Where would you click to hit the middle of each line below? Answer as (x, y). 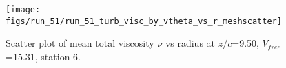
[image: (23, 10)
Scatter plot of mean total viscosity (80, 43)
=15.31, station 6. (43, 56)
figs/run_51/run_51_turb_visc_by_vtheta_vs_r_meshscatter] (144, 21)
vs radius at (190, 43)
